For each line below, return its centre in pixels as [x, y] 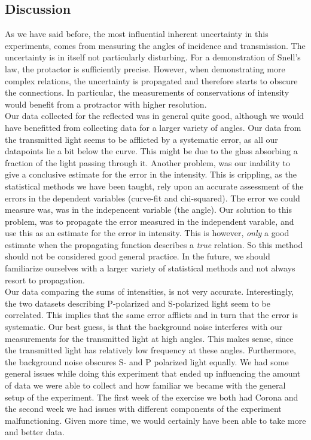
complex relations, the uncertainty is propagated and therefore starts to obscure [151, 80]
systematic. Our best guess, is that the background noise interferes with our [144, 327]
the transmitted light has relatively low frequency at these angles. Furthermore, [150, 350]
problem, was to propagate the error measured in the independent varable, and [150, 221]
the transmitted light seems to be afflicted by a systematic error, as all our [141, 139]
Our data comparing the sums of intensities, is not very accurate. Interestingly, [150, 291]
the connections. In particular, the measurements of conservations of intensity [147, 92]
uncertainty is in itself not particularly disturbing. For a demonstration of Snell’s [153, 57]
